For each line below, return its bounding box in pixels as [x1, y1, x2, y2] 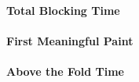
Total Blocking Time [6, 2, 120, 18]
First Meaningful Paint [6, 32, 134, 48]
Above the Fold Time [6, 62, 124, 79]
